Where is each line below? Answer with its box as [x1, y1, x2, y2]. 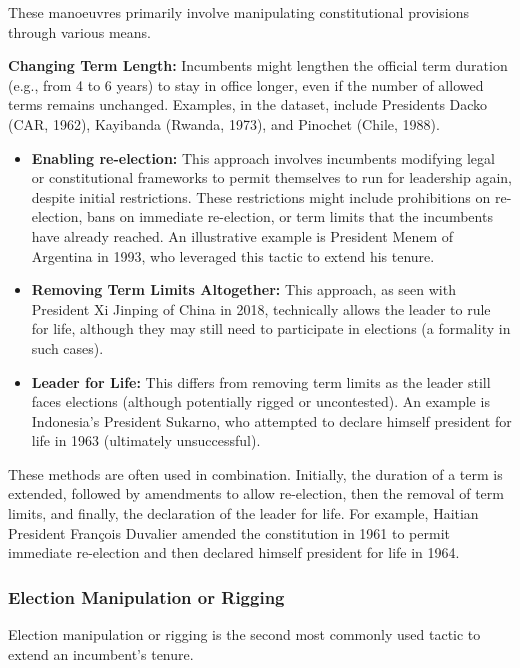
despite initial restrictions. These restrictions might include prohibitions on [31, 186, 491, 207]
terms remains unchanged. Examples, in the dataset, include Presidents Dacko [8, 94, 488, 115]
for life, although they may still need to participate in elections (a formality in [31, 318, 511, 339]
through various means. [8, 21, 151, 42]
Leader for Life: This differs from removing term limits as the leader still [31, 371, 491, 392]
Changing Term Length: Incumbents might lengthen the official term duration [8, 55, 508, 76]
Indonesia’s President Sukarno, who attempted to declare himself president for [31, 410, 512, 431]
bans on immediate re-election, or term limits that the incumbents [87, 206, 493, 227]
